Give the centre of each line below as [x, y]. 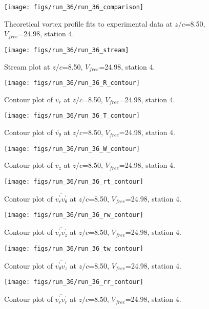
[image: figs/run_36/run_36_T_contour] [72, 116]
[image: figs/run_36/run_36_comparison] [74, 7]
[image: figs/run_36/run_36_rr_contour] [74, 282]
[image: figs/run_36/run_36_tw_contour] [74, 248]
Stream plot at [27, 66]
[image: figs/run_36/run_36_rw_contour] [74, 215]
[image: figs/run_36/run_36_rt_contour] [74, 181]
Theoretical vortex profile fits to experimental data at [88, 23]
